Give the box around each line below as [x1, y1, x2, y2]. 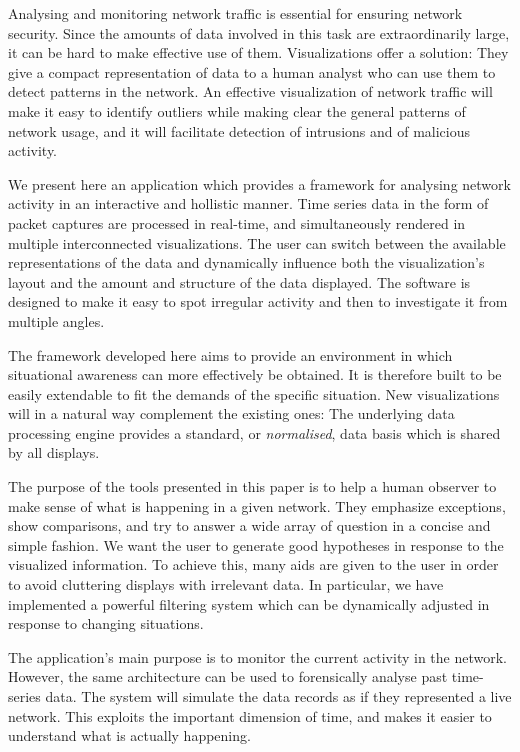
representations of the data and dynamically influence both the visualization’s [8, 252, 485, 273]
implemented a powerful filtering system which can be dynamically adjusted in [8, 593, 490, 614]
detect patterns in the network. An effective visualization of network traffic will [8, 81, 493, 102]
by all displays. [8, 442, 100, 463]
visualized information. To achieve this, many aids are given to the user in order [8, 554, 499, 575]
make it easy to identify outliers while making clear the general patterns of [8, 100, 466, 121]
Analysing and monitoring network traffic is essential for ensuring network [8, 3, 463, 23]
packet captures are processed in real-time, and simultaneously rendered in [8, 212, 466, 233]
